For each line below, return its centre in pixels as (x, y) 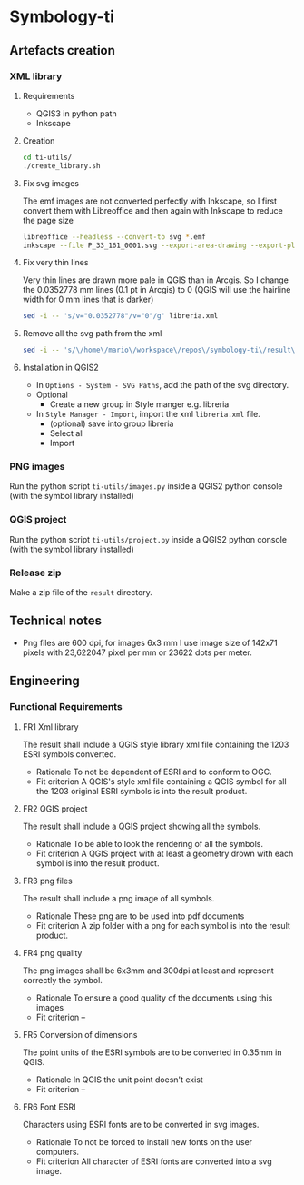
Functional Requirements (66, 707)
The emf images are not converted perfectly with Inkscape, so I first (150, 201)
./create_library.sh (61, 165)
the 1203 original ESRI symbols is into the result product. (142, 791)
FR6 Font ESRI (49, 1107)
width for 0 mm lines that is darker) (88, 299)
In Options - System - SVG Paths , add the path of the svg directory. (162, 385)
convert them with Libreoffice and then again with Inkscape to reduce (152, 210)
